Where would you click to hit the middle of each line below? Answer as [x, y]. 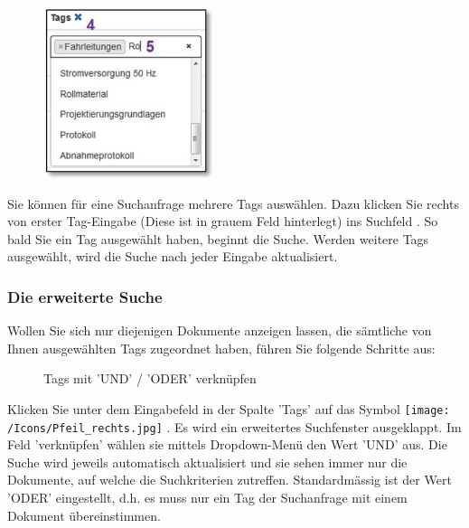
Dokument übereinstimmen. [84, 515]
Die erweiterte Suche [85, 296]
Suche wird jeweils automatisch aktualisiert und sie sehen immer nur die [207, 462]
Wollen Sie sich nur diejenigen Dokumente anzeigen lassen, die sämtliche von [220, 330]
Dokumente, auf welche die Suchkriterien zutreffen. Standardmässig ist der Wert [230, 480]
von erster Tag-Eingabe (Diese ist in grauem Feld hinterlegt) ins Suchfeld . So [223, 221]
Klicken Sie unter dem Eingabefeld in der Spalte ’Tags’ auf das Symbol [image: [229, 408]
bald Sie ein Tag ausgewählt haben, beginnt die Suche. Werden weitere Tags [218, 238]
